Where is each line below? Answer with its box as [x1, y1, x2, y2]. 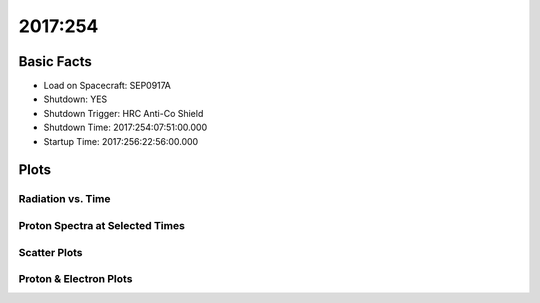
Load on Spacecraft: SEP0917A [43, 80, 172, 92]
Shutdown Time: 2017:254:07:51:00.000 [43, 121, 208, 134]
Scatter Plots [18, 245, 84, 259]
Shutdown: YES [43, 93, 108, 105]
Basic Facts [18, 53, 92, 70]
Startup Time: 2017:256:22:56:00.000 [43, 135, 199, 147]
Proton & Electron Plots [18, 272, 133, 286]
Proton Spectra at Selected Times [18, 218, 185, 232]
